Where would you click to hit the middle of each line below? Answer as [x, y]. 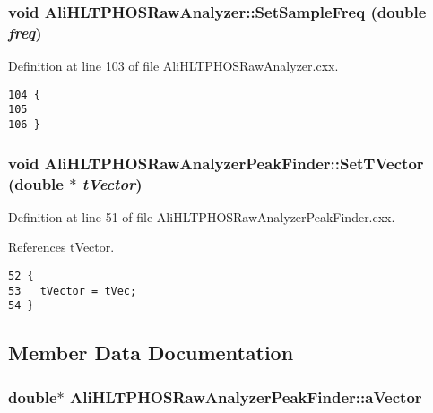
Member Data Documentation [151, 353]
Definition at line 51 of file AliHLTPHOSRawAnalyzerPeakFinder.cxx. [202, 216]
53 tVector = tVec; [73, 291]
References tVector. [61, 247]
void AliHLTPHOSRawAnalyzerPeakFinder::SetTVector [216, 163]
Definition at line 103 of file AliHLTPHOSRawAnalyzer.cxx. [173, 66]
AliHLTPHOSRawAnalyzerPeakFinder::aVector [246, 396]
